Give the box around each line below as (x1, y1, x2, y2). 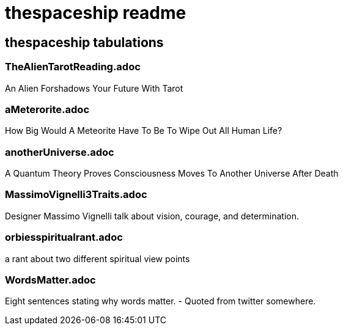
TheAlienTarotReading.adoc (5, 61, 141, 73)
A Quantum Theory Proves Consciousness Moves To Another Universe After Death (5, 168, 339, 179)
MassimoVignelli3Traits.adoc (5, 188, 147, 201)
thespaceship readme (5, 2, 186, 23)
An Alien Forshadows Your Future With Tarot (5, 82, 183, 94)
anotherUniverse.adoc (5, 145, 114, 158)
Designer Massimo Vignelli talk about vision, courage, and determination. (5, 210, 299, 221)
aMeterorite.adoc (5, 103, 90, 116)
